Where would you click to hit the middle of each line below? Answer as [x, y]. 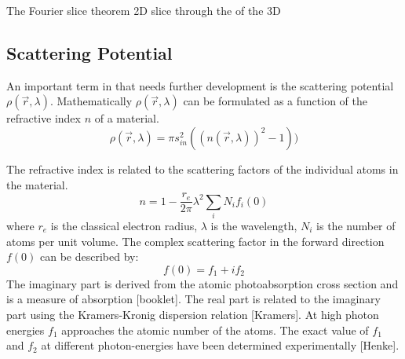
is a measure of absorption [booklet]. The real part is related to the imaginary [193, 299]
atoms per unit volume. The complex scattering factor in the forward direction [195, 241]
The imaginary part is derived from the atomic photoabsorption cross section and [202, 283]
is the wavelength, [254, 225]
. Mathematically [91, 101]
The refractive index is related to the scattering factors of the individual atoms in [202, 169]
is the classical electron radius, [124, 225]
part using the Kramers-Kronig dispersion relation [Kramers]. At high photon [193, 314]
